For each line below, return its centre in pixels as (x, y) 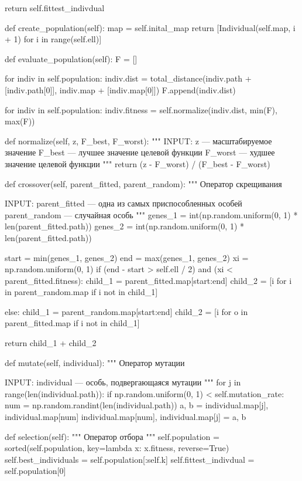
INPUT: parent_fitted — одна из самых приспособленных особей (123, 203)
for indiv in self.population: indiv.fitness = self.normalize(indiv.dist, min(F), (141, 109)
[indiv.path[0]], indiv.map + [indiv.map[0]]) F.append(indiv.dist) (120, 89)
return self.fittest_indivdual (55, 8)
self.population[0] (35, 471)
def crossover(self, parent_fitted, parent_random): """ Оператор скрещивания (143, 183)
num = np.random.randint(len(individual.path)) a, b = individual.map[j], (137, 405)
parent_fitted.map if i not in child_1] (72, 323)
